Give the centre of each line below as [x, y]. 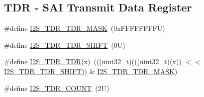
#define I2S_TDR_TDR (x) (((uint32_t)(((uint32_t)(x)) [93, 61]
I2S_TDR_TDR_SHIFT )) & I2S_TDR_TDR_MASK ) [91, 71]
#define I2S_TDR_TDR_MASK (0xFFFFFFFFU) [85, 28]
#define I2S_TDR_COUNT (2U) [57, 88]
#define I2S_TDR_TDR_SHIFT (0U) [65, 45]
